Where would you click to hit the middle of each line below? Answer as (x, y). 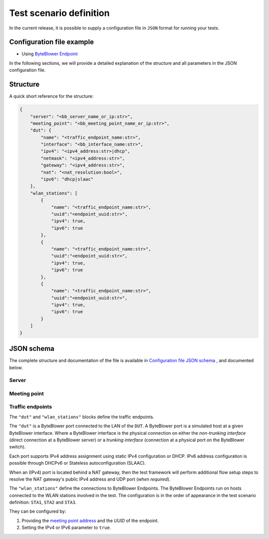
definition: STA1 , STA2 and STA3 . (43, 502)
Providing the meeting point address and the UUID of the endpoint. (90, 521)
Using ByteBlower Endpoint (50, 54)
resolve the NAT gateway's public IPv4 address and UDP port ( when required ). (90, 479)
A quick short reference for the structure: (52, 96)
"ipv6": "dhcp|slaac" (67, 179)
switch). (17, 447)
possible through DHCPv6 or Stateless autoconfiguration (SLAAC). (77, 463)
